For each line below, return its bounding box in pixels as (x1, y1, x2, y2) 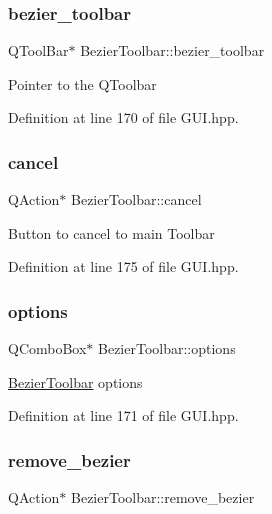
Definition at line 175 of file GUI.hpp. (8, 256, 239, 277)
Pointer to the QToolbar (8, 73, 157, 94)
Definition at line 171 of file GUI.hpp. (8, 405, 239, 426)
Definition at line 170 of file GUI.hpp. (8, 107, 239, 128)
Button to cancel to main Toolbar (8, 222, 215, 243)
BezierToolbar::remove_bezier (71, 487, 255, 508)
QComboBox (8, 338, 87, 359)
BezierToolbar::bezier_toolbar (80, 40, 265, 61)
